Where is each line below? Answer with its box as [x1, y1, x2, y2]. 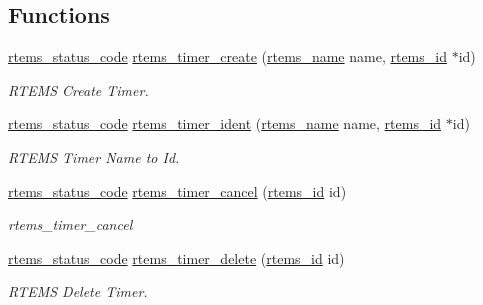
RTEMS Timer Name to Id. [8, 146, 180, 167]
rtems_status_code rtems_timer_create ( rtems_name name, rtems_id [8, 46, 447, 67]
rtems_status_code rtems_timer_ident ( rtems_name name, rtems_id [8, 113, 442, 134]
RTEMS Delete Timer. [8, 281, 148, 302]
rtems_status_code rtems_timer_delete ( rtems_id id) [8, 247, 345, 268]
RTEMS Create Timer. [8, 79, 149, 100]
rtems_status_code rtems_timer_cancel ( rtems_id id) [8, 180, 347, 201]
